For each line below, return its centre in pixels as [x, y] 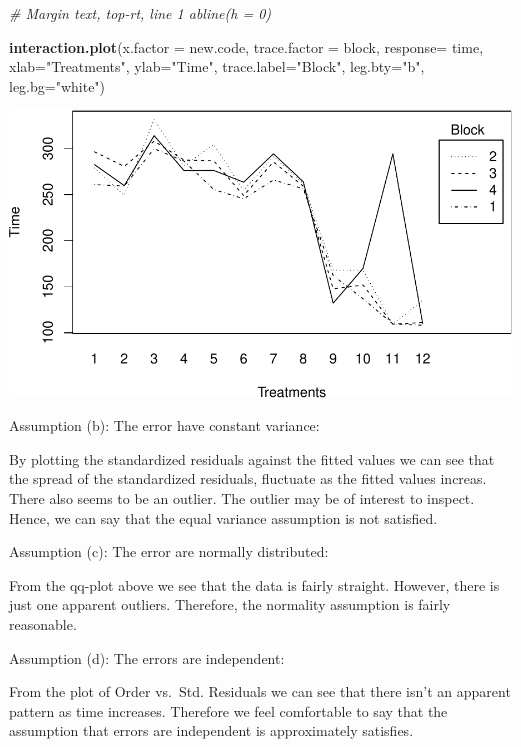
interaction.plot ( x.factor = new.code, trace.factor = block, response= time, [246, 46]
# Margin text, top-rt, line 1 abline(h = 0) [140, 13]
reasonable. [43, 624]
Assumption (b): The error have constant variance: [164, 425]
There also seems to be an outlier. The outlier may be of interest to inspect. [242, 498]
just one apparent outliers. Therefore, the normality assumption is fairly [230, 604]
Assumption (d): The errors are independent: [147, 657]
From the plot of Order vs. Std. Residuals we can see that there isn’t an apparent [260, 691]
